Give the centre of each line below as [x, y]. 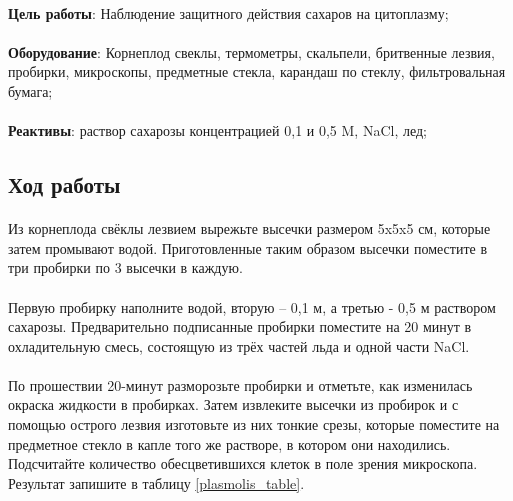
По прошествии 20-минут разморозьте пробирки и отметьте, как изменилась [240, 384]
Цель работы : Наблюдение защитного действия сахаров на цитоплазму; [228, 12]
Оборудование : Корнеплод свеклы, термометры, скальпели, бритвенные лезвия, [251, 51]
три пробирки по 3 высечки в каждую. [125, 267]
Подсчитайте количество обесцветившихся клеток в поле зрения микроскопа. [243, 463]
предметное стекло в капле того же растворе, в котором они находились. [229, 443]
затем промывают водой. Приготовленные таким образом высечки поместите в [248, 247]
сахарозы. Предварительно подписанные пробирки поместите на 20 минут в [240, 326]
